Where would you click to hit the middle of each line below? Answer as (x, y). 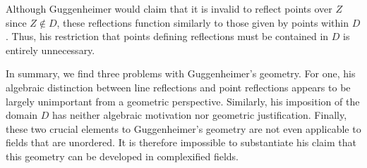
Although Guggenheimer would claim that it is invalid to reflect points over (169, 8)
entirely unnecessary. (50, 50)
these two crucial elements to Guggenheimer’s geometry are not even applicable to (183, 128)
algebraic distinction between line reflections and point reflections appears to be (178, 87)
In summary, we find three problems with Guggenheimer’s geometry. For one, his (181, 73)
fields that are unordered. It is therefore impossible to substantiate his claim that (181, 142)
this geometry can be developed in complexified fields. (122, 156)
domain (22, 115)
